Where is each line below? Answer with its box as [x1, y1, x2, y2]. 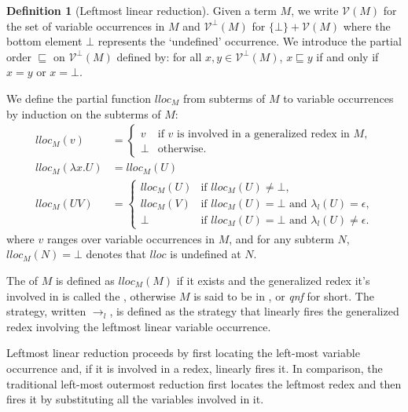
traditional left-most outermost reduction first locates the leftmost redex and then [6, 375, 402, 392]
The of [6, 272, 39, 289]
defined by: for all [116, 48, 202, 64]
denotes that [86, 246, 146, 262]
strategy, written [6, 303, 86, 319]
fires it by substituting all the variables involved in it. [6, 391, 264, 407]
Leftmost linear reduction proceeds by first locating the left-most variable [6, 345, 360, 361]
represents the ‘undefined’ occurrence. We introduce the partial [97, 33, 402, 49]
